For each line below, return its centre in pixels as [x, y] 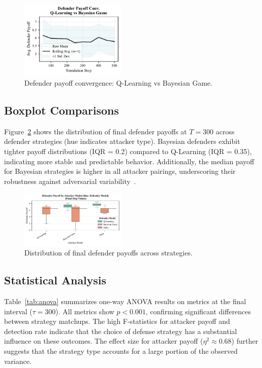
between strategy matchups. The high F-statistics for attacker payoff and [117, 321]
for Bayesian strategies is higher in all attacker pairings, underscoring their [120, 171]
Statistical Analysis [55, 280]
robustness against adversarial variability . [70, 181]
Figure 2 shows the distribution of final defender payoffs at [96, 131]
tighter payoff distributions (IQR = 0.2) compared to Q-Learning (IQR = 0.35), [128, 151]
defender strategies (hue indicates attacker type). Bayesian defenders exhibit [122, 141]
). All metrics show [85, 311]
